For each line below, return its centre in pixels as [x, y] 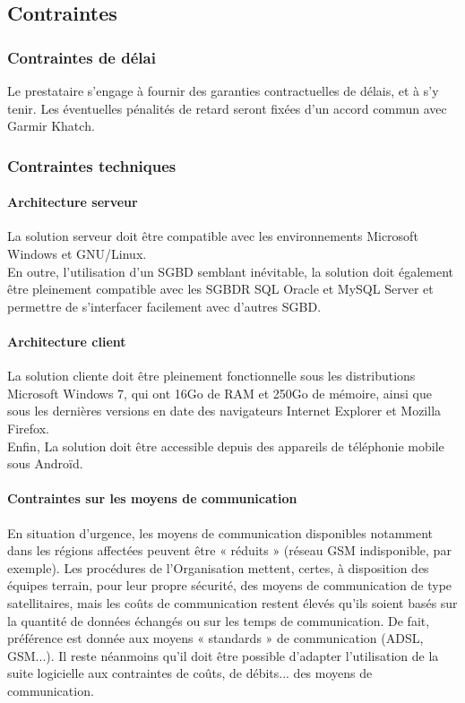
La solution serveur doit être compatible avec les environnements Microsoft [213, 236]
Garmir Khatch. [51, 126]
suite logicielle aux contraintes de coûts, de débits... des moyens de [190, 673]
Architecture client [67, 341]
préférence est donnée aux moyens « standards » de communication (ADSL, [215, 638]
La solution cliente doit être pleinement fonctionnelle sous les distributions [211, 376]
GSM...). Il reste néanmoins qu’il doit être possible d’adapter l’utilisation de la [223, 655]
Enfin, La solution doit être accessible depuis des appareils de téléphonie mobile [226, 446]
